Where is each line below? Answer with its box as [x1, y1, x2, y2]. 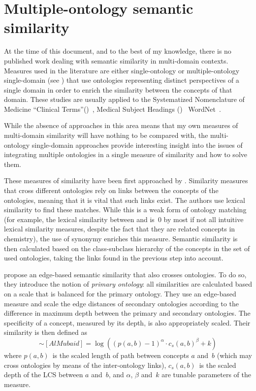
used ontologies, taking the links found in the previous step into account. [4, 253, 224, 263]
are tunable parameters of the [161, 369, 251, 380]
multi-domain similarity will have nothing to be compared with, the [4, 130, 208, 140]
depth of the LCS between [4, 369, 83, 380]
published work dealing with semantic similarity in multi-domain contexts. [4, 55, 228, 65]
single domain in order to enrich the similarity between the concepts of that [4, 84, 232, 95]
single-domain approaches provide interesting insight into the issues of [32, 139, 243, 150]
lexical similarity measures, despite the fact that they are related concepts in [4, 224, 235, 234]
